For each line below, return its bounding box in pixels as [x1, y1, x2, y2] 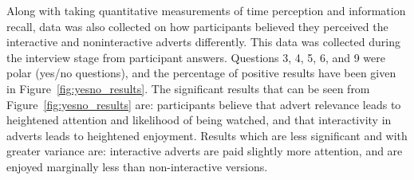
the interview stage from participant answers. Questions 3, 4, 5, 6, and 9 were [6, 49, 385, 65]
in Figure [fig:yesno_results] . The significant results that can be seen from [6, 80, 370, 96]
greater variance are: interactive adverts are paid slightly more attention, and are [6, 143, 403, 159]
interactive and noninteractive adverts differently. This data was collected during [6, 33, 400, 50]
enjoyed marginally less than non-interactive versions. [6, 158, 268, 174]
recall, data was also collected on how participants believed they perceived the [6, 18, 388, 34]
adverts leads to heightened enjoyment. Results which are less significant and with [6, 127, 408, 143]
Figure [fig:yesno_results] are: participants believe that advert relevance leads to [6, 96, 401, 112]
